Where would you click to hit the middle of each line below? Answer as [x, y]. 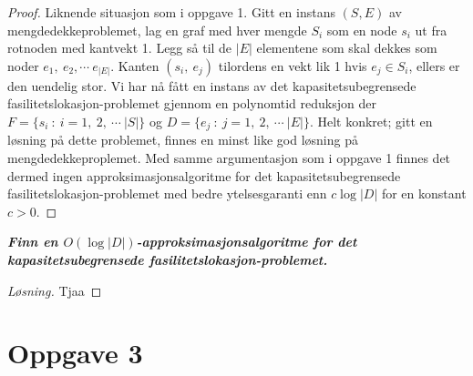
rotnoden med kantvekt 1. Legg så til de [120, 48]
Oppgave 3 [75, 353]
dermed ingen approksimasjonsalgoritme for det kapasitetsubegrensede [204, 175]
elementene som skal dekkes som [347, 48]
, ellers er [434, 65]
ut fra [431, 30]
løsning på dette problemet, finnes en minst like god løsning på [183, 140]
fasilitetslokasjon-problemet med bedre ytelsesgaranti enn [167, 193]
